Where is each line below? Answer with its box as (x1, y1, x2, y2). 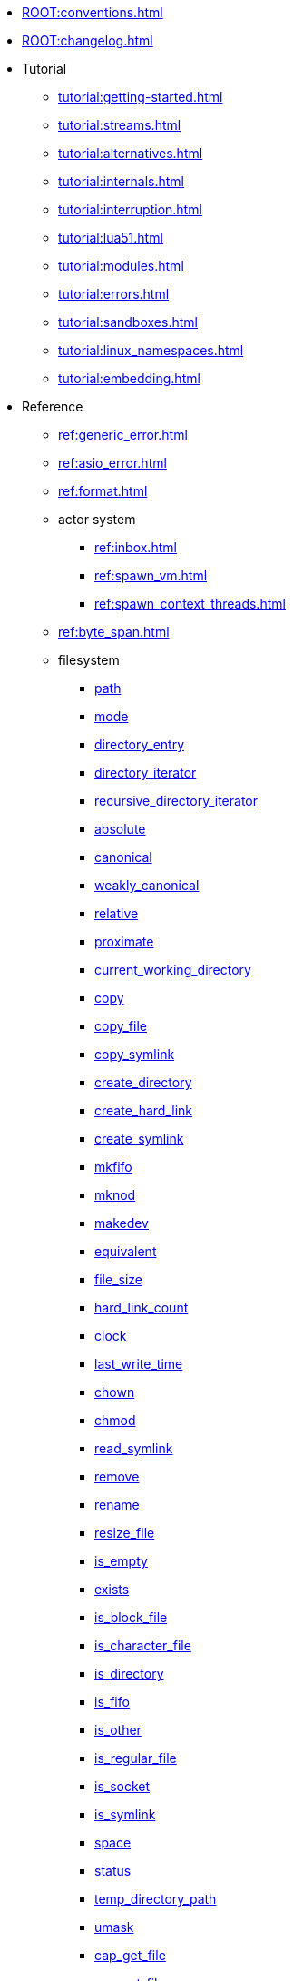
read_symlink (94, 1441, 173, 1456)
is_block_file (94, 1610, 168, 1625)
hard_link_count (94, 1300, 189, 1315)
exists (94, 1581, 130, 1597)
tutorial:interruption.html (58, 202, 202, 217)
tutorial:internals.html (58, 173, 184, 189)
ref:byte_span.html (58, 624, 170, 639)
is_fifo (94, 1694, 130, 1709)
